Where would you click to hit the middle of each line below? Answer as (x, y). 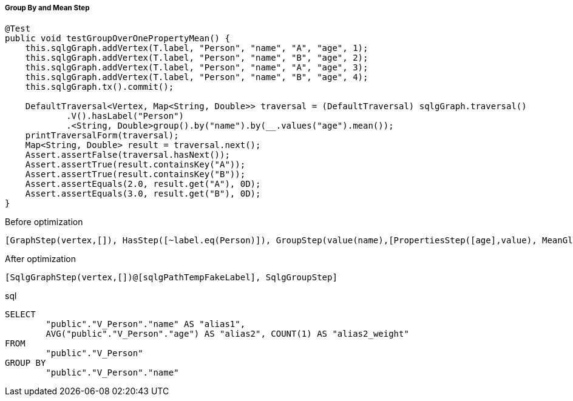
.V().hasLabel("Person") (125, 116)
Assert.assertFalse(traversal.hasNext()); (127, 155)
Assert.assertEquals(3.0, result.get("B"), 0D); (143, 194)
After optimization (40, 259)
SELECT (20, 315)
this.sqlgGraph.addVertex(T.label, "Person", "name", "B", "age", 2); (197, 58)
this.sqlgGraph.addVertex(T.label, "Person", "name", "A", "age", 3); (197, 68)
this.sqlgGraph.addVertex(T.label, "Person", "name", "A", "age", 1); (197, 48)
